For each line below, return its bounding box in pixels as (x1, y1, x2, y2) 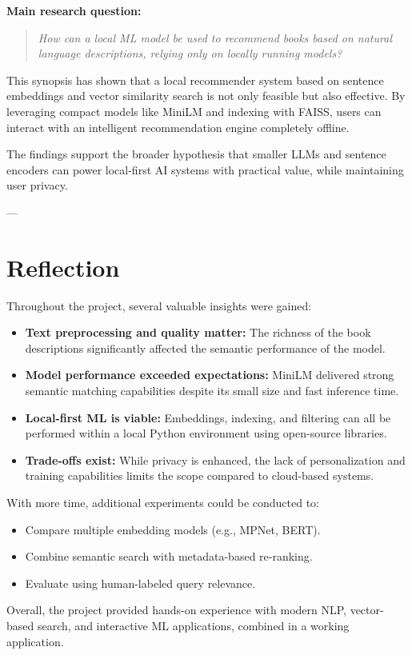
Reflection (6, 250, 120, 283)
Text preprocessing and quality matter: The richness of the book (25, 324, 371, 341)
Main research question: (6, 2, 142, 18)
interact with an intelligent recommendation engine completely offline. (6, 118, 350, 135)
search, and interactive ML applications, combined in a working (37, 617, 350, 633)
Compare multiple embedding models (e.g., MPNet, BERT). (25, 521, 321, 537)
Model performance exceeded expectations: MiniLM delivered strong (25, 366, 394, 383)
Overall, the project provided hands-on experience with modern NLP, (6, 601, 346, 618)
